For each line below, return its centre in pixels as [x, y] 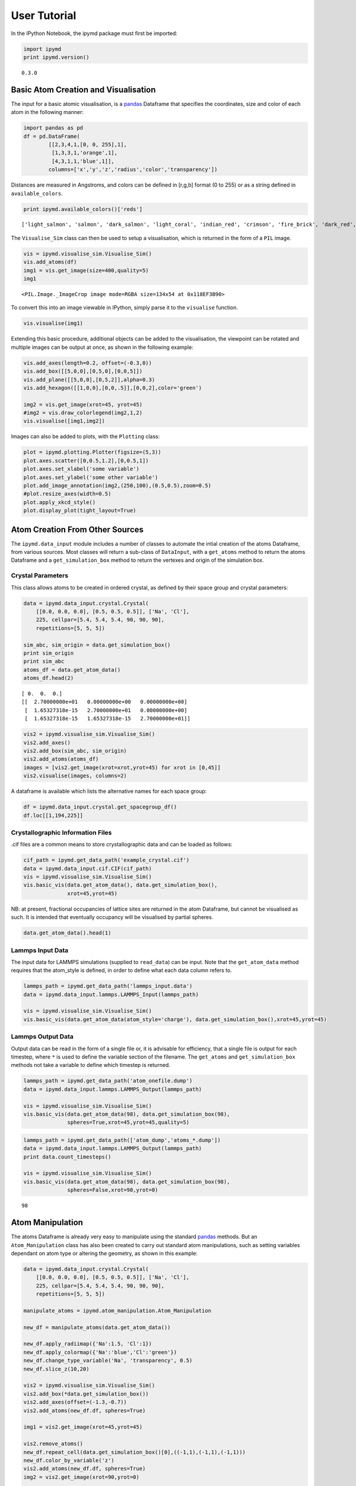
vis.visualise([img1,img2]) [64, 421]
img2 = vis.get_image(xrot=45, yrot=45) [83, 404]
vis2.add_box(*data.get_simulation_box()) [86, 1394]
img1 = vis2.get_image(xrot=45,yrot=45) [83, 1427]
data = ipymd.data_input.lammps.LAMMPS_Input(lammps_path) [111, 994]
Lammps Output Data [42, 1037]
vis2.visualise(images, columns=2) [75, 776]
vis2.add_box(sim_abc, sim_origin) [75, 751]
